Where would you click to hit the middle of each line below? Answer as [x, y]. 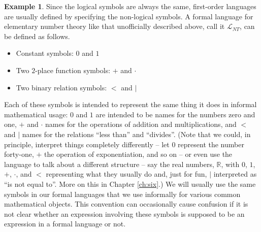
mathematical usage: [36, 114]
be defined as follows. [37, 36]
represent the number [211, 144]
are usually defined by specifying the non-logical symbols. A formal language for [129, 16]
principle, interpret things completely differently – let [87, 144]
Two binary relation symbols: [61, 87]
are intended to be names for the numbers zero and [175, 114]
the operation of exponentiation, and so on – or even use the [138, 154]
